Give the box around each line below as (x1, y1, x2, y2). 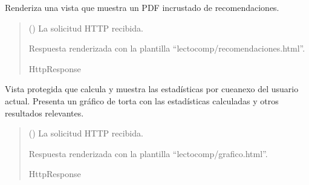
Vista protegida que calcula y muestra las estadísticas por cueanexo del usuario (5, 82, 299, 95)
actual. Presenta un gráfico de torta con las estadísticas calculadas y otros (5, 94, 279, 107)
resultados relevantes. (5, 106, 84, 119)
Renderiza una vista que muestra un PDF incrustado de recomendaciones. (5, 1, 279, 13)
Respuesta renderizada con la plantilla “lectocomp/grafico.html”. (28, 147, 268, 160)
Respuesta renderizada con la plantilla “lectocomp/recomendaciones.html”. (28, 42, 305, 55)
